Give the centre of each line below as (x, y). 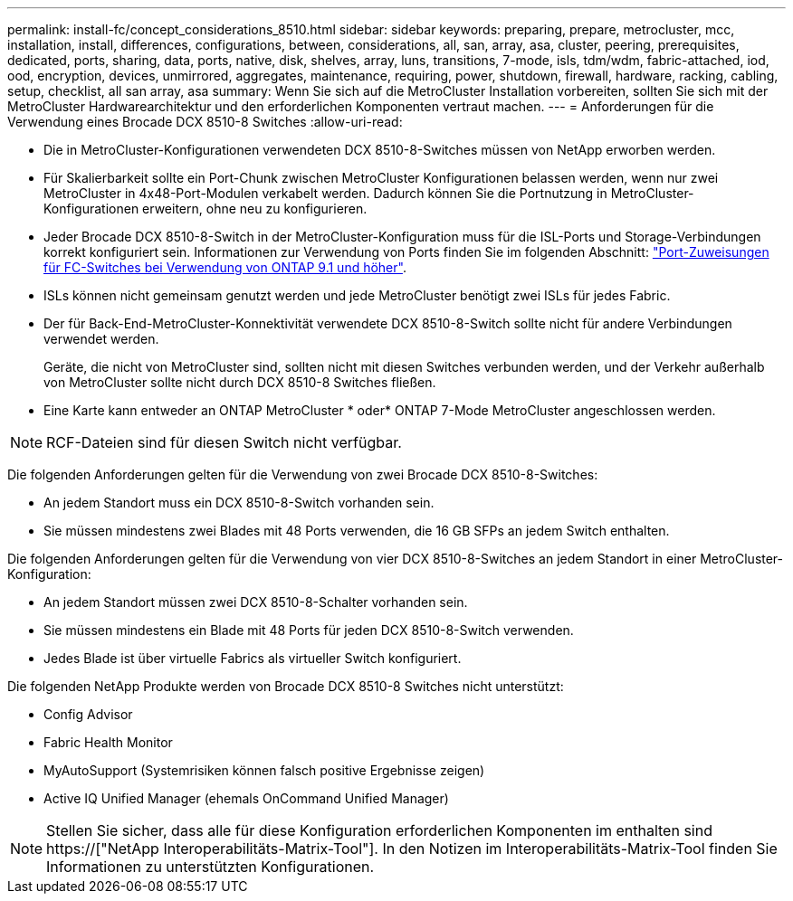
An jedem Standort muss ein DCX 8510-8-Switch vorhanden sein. (239, 503)
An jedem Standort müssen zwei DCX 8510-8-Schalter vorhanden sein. (256, 602)
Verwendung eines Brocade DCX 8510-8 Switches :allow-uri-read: (205, 122)
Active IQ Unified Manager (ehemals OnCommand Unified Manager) (246, 798)
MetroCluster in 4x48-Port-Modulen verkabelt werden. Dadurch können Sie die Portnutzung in (325, 193)
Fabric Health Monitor (108, 742)
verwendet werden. (101, 339)
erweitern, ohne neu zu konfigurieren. (255, 209)
